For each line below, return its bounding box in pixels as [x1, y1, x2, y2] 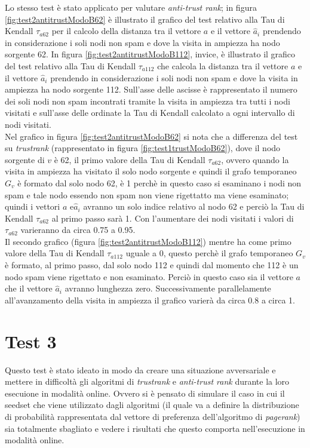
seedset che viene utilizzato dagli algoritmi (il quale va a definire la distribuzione [5, 398, 299, 411]
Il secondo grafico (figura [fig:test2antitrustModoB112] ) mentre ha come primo [5, 235, 291, 247]
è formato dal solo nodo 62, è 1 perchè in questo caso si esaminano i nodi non [17, 176, 302, 189]
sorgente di [5, 153, 45, 165]
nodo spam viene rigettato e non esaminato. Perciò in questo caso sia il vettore [5, 270, 293, 283]
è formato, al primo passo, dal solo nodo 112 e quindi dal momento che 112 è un [5, 259, 299, 271]
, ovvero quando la [221, 153, 289, 165]
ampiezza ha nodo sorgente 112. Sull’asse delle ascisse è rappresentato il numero [5, 83, 297, 96]
